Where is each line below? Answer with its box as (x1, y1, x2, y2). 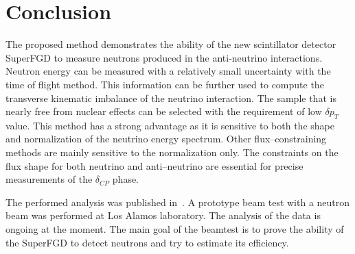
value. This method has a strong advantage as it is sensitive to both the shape (5, 118, 334, 132)
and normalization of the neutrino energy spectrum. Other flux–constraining (5, 131, 327, 146)
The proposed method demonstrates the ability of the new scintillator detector (5, 37, 336, 51)
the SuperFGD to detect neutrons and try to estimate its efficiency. (5, 235, 289, 249)
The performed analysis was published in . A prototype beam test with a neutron (5, 194, 350, 209)
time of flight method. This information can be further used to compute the (5, 77, 324, 91)
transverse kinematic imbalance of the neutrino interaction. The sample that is (5, 90, 336, 105)
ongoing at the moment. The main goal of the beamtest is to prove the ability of (5, 222, 344, 236)
